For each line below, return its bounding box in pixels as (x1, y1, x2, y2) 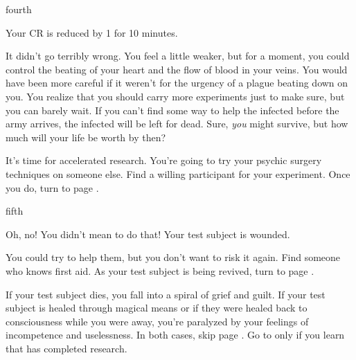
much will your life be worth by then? (6, 129, 166, 144)
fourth (6, 2, 32, 16)
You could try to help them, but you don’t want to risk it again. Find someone (6, 250, 341, 264)
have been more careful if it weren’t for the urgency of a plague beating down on (6, 75, 348, 90)
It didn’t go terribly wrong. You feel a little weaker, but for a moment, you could (6, 48, 350, 63)
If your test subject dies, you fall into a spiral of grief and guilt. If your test (6, 287, 326, 301)
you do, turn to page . (6, 180, 99, 195)
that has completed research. (6, 341, 127, 355)
